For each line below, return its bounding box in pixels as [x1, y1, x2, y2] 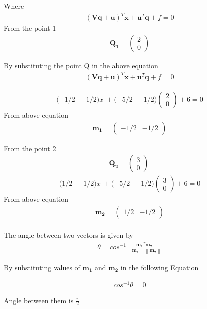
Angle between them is [4, 295, 74, 305]
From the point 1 [4, 23, 56, 33]
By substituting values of [4, 262, 80, 272]
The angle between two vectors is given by [4, 230, 133, 240]
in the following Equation [120, 262, 199, 272]
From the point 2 [4, 143, 56, 153]
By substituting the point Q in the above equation [4, 60, 158, 70]
